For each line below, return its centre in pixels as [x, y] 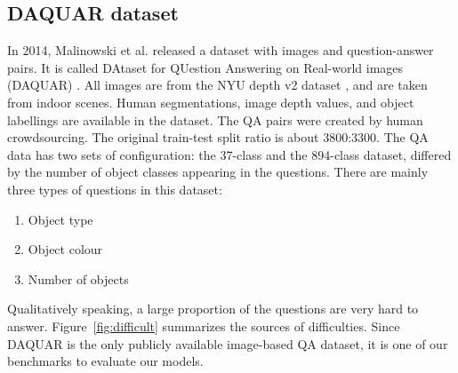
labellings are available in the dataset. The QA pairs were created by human [215, 119]
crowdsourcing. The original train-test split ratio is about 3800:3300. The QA [218, 137]
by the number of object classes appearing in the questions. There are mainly [218, 172]
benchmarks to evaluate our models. [105, 361]
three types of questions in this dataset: [115, 189]
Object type [60, 219]
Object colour [65, 249]
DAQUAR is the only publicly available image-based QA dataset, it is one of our [228, 343]
